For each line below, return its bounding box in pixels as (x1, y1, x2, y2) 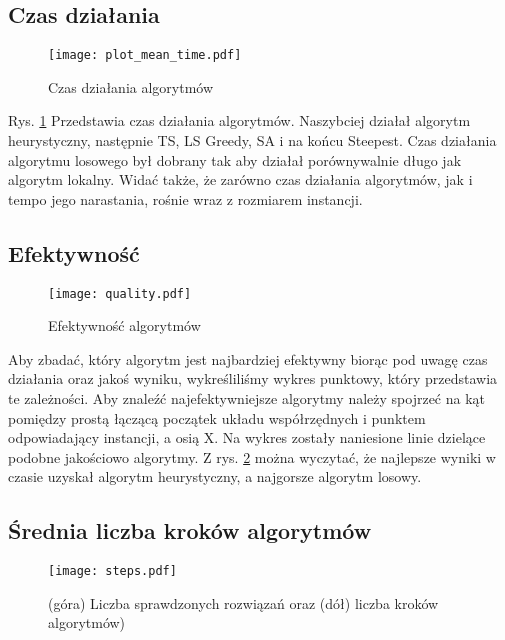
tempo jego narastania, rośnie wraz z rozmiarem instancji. (8, 188, 363, 209)
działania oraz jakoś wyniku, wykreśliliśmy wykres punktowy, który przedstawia (8, 368, 498, 389)
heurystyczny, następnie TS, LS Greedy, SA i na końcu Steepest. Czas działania (8, 130, 497, 151)
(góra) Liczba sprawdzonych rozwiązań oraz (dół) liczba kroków (48, 592, 439, 613)
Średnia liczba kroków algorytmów (8, 515, 372, 546)
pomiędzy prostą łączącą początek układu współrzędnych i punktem (8, 407, 426, 428)
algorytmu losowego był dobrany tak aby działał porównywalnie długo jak (8, 149, 462, 170)
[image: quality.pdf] (48, 286, 192, 301)
